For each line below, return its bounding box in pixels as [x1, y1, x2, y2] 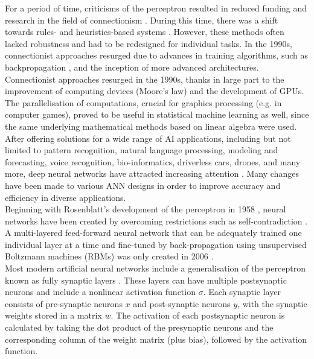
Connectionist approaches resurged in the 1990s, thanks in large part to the [5, 72, 284, 85]
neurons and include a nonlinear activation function [5, 285, 196, 298]
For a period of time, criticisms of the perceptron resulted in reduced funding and [5, 2, 307, 14]
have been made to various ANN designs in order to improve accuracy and [5, 179, 281, 191]
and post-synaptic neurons [133, 297, 231, 310]
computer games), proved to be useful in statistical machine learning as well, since [5, 108, 309, 121]
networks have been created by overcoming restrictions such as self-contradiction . [5, 214, 308, 227]
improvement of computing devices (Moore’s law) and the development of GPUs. [5, 84, 304, 97]
